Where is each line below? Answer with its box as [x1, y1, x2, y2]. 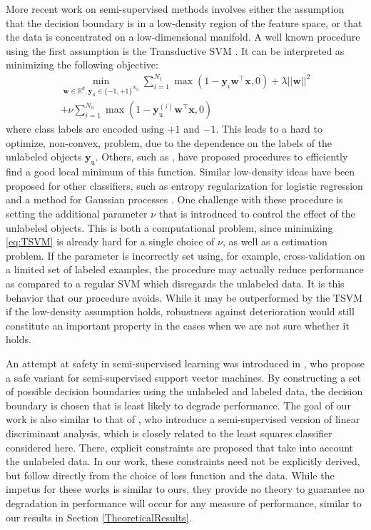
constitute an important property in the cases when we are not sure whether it [6, 317, 350, 332]
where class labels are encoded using [6, 121, 165, 136]
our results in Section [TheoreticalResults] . [6, 509, 192, 524]
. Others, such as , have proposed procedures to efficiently [95, 149, 348, 164]
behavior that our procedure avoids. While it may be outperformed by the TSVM [6, 290, 363, 305]
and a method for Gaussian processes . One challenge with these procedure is [6, 192, 343, 207]
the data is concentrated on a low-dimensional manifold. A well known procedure [6, 29, 360, 44]
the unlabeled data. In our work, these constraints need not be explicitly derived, [6, 454, 360, 469]
